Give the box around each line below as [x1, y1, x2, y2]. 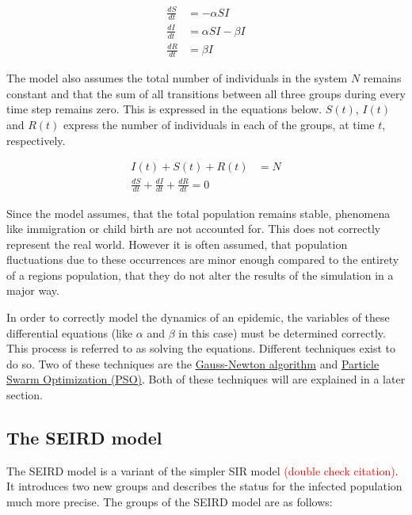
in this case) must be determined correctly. [178, 324, 386, 341]
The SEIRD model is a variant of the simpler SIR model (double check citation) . [6, 462, 399, 479]
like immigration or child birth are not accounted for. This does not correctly [6, 220, 381, 237]
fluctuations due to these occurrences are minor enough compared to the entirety [6, 251, 399, 268]
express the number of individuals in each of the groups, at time [63, 116, 375, 132]
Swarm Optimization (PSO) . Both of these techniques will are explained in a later [6, 371, 406, 387]
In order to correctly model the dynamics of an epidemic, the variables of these [6, 309, 390, 326]
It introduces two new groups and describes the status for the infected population [6, 478, 402, 494]
